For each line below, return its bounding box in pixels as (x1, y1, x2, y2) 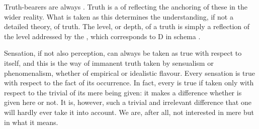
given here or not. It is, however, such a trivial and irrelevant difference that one (4, 97, 251, 107)
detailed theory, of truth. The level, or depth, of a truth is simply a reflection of (4, 21, 250, 32)
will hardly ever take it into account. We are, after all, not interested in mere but (4, 106, 254, 117)
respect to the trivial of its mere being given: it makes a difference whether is (4, 87, 242, 97)
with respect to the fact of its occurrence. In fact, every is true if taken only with (4, 77, 254, 88)
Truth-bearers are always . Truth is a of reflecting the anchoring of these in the (4, 2, 247, 12)
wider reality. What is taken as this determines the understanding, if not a (4, 11, 233, 22)
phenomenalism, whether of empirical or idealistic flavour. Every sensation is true (4, 67, 255, 78)
